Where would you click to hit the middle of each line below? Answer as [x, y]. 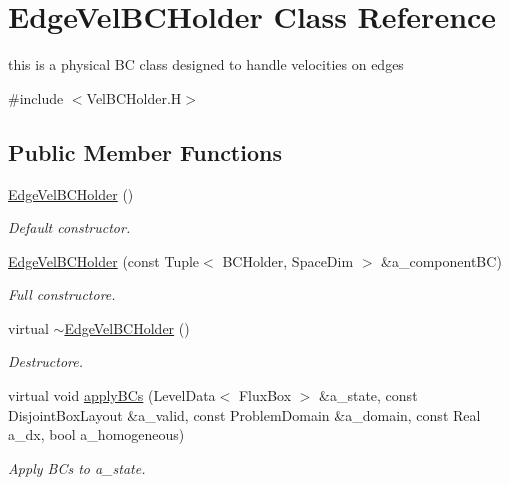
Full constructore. [62, 294]
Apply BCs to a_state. [77, 467]
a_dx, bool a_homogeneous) [96, 434]
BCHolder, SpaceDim [288, 260]
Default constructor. [69, 227]
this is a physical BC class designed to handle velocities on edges [206, 64]
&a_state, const [368, 395]
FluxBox [265, 395]
